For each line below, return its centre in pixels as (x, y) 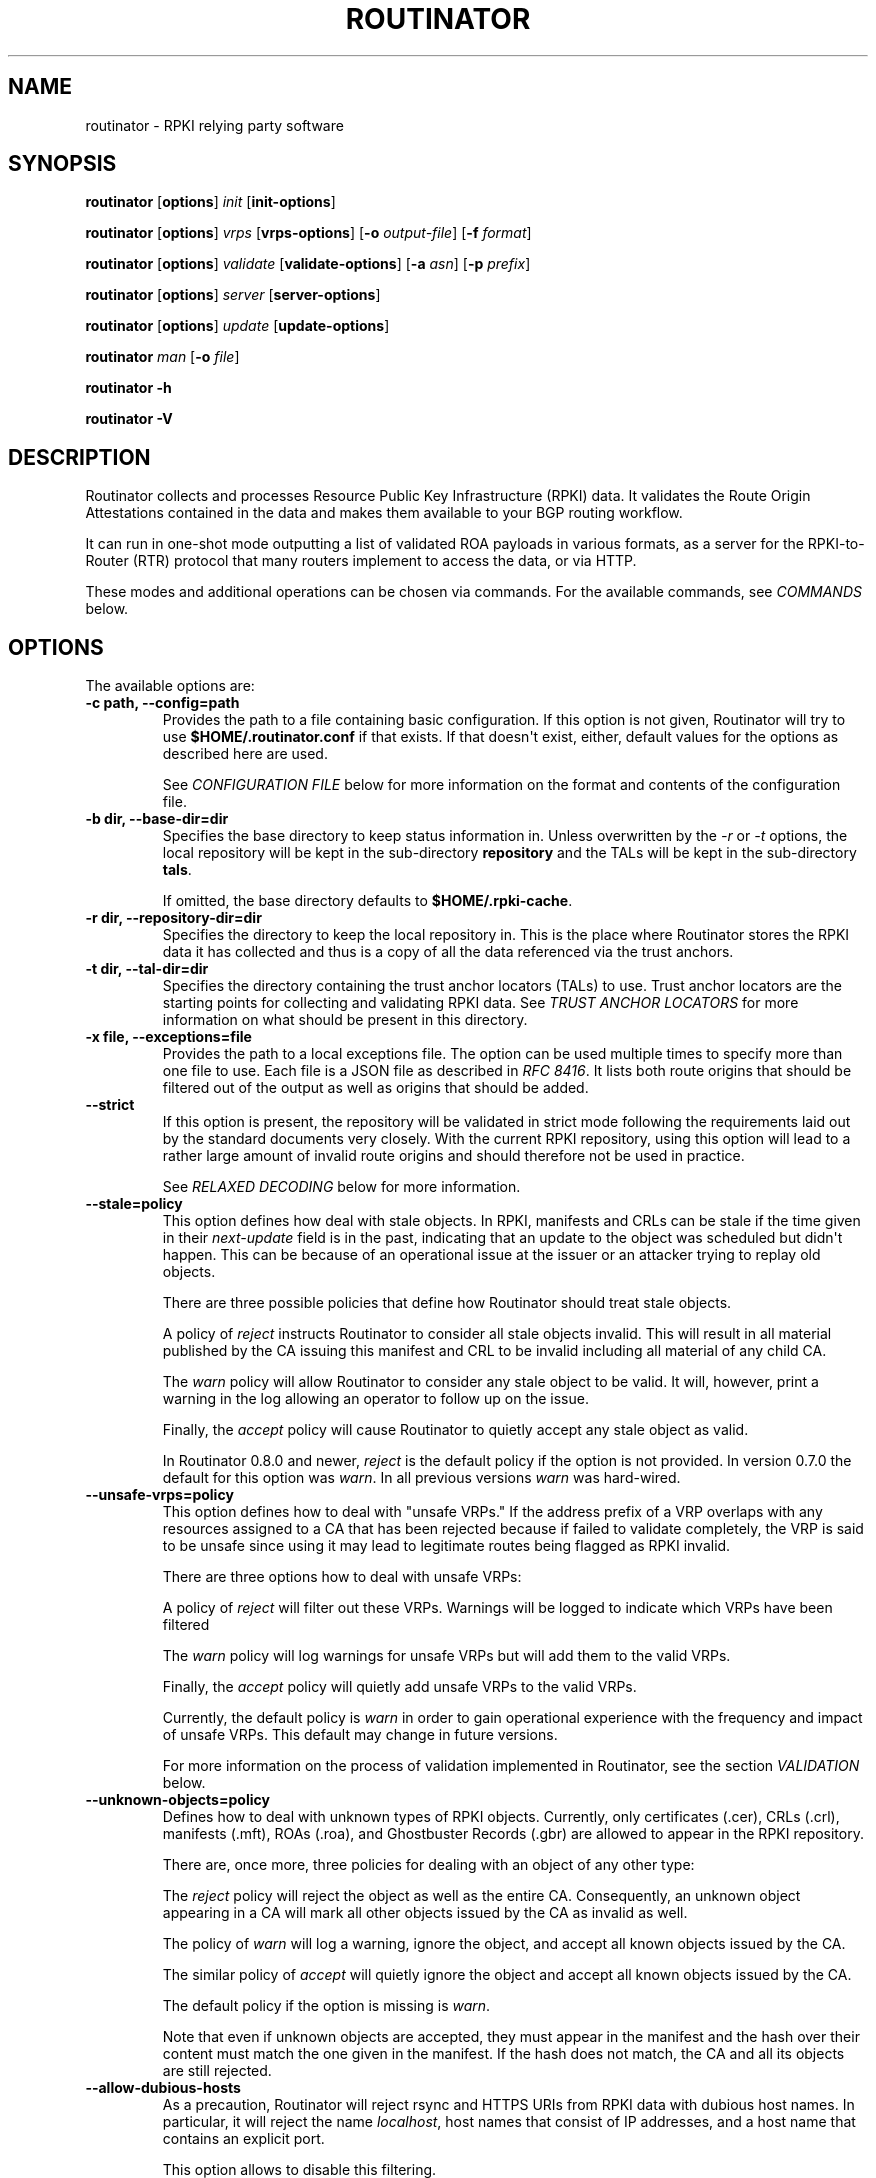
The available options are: (170, 686)
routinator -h (128, 388)
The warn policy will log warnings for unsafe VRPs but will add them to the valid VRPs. (446, 1656)
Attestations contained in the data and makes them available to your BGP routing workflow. (384, 513)
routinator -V (129, 419)
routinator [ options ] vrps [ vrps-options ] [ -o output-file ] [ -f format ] (308, 233)
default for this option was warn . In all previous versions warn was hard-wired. (421, 1478)
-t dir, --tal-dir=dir (147, 969)
